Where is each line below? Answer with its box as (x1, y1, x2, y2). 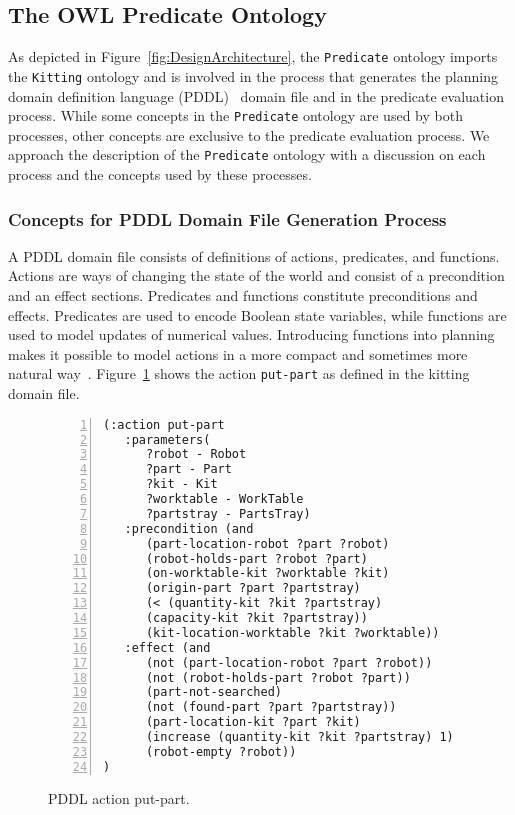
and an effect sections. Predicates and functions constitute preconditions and (8, 285, 478, 306)
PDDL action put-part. (48, 787, 190, 808)
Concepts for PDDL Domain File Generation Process (8, 206, 447, 231)
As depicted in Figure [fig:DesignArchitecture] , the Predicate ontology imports (8, 46, 498, 67)
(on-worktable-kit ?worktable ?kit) (145, 566, 390, 581)
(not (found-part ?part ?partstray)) (145, 700, 397, 715)
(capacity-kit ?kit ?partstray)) (145, 611, 368, 626)
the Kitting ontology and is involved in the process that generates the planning (8, 65, 498, 86)
